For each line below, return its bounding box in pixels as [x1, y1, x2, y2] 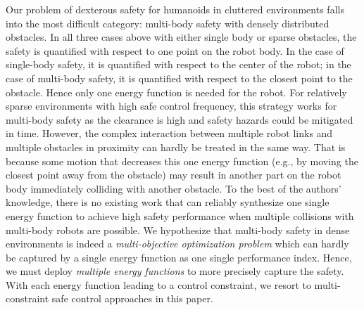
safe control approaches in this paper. [51, 291, 213, 306]
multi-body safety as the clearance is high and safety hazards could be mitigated [6, 112, 353, 127]
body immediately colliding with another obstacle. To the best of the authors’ [6, 181, 341, 195]
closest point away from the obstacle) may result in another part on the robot [6, 167, 341, 182]
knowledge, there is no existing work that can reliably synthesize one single [6, 195, 330, 209]
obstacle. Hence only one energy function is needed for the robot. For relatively [6, 84, 347, 99]
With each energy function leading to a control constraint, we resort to [6, 277, 311, 292]
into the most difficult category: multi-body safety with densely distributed [6, 15, 330, 30]
